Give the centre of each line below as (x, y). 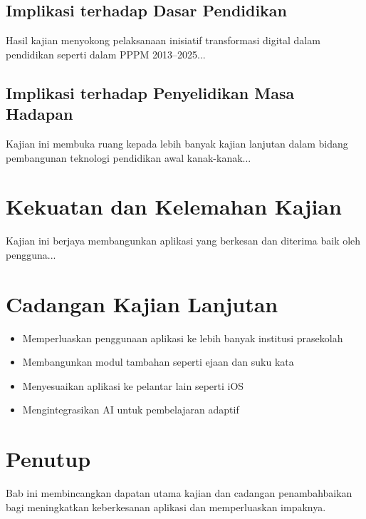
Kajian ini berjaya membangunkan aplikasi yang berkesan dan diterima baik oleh (183, 241)
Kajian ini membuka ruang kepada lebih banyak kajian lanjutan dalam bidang (177, 143)
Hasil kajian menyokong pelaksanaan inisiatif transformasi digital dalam (163, 40)
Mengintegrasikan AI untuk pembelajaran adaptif (131, 410)
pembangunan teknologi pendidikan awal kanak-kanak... (129, 157)
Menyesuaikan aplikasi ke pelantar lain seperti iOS (133, 385)
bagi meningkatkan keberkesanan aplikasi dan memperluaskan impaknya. (166, 507)
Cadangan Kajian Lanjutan (142, 303)
